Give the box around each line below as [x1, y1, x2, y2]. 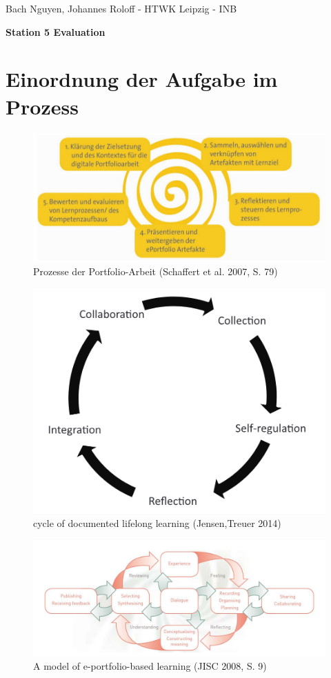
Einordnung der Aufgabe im [6, 65, 278, 93]
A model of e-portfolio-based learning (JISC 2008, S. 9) [33, 659, 267, 673]
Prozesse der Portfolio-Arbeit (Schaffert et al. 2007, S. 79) [33, 264, 278, 279]
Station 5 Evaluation [6, 24, 106, 39]
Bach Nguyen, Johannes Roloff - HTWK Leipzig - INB [6, 1, 237, 15]
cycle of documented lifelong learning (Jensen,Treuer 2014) [33, 516, 281, 530]
